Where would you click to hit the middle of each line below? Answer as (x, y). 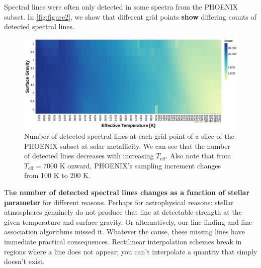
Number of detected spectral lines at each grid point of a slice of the (129, 136)
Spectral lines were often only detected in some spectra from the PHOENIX (121, 7)
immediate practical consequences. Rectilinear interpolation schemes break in (123, 242)
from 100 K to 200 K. (57, 175)
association (21, 232)
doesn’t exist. (25, 261)
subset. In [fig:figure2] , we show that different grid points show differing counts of (130, 16)
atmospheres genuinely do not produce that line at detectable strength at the (123, 212)
